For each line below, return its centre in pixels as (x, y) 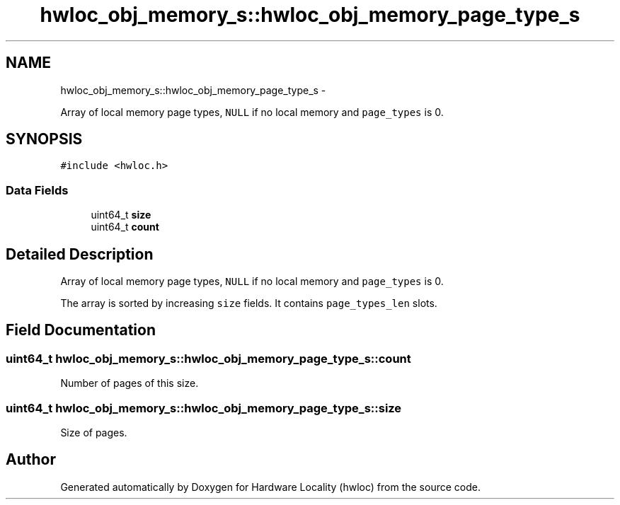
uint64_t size (121, 215)
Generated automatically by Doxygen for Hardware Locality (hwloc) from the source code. (270, 487)
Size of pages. (94, 433)
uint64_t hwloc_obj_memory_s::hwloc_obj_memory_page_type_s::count (208, 358)
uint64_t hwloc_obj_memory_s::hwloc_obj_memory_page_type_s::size (204, 408)
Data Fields (37, 190)
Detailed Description (80, 254)
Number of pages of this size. (130, 383)
